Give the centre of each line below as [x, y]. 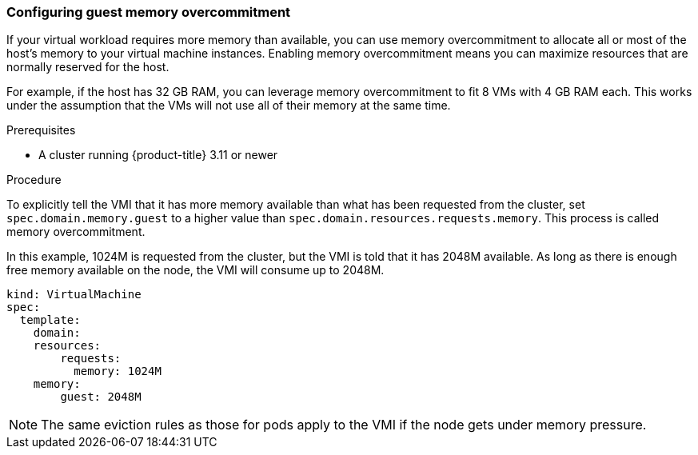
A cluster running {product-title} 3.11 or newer [158, 155]
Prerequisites [41, 130]
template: [50, 320]
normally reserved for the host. [88, 67]
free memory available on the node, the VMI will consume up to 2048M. [195, 270]
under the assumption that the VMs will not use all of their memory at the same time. [229, 106]
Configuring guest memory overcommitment [149, 12]
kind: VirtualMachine [74, 295]
